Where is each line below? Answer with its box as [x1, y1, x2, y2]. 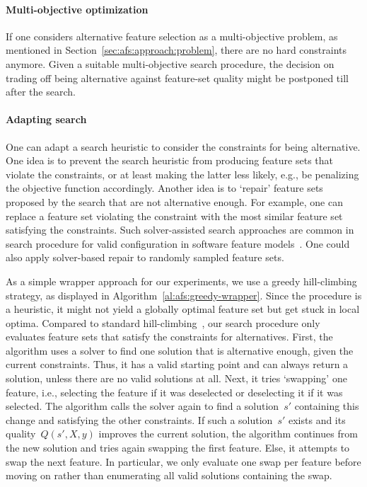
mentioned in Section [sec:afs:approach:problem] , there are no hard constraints [6, 42, 347, 57]
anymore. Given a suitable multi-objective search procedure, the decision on [6, 56, 334, 71]
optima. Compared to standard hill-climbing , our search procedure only [6, 315, 320, 330]
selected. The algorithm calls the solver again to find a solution [6, 399, 279, 413]
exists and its [288, 412, 346, 427]
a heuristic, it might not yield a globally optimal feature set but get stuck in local [6, 302, 360, 316]
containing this [294, 399, 359, 413]
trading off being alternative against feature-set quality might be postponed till [6, 70, 349, 85]
